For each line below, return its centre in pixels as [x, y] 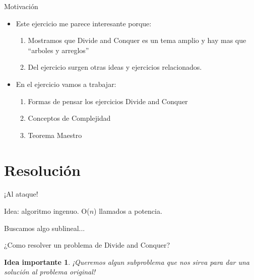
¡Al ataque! [21, 194]
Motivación [21, 6]
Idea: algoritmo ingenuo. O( [47, 211]
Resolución [42, 170]
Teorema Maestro [55, 135]
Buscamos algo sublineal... [45, 228]
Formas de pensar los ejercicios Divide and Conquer [108, 101]
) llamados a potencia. [128, 211]
